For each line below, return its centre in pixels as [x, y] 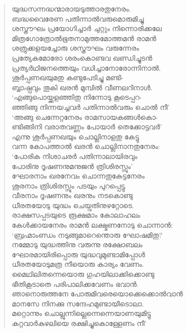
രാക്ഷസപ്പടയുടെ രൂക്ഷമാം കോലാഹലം [76, 215]
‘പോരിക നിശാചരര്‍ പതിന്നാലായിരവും [74, 156]
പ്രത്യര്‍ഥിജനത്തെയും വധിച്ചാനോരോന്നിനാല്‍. [86, 67]
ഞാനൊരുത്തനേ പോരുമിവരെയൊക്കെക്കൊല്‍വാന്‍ [97, 294]
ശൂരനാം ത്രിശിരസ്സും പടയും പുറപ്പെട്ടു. [69, 185]
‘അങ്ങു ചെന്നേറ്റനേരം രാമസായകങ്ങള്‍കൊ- [85, 117]
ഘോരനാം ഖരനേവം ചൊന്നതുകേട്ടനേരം [78, 176]
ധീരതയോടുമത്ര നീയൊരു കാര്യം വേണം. [78, 264]
